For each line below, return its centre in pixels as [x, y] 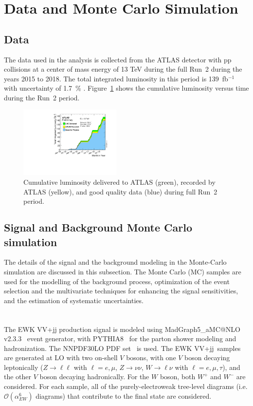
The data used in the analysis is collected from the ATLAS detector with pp [118, 59]
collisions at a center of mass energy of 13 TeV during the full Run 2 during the [123, 69]
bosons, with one [151, 358]
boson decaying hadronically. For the [94, 377]
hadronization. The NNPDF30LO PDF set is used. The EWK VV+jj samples [122, 348]
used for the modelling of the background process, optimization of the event [117, 281]
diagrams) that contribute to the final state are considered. [124, 396]
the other [18, 377]
